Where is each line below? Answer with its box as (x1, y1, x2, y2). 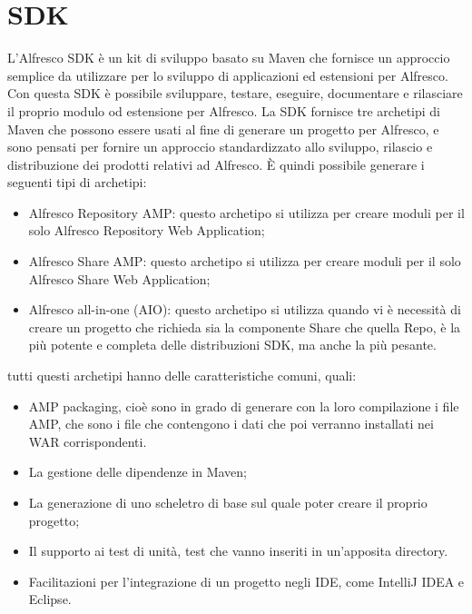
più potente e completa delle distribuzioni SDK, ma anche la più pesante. (28, 335, 437, 354)
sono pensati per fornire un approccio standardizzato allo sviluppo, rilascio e (7, 137, 433, 156)
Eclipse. (28, 589, 72, 609)
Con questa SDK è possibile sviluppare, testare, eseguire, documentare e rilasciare (7, 84, 463, 103)
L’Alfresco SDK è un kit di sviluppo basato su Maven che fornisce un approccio (7, 48, 450, 67)
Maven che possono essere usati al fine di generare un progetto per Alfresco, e (7, 119, 439, 138)
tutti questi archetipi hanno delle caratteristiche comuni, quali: (7, 366, 357, 385)
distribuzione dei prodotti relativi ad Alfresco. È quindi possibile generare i (7, 154, 425, 173)
